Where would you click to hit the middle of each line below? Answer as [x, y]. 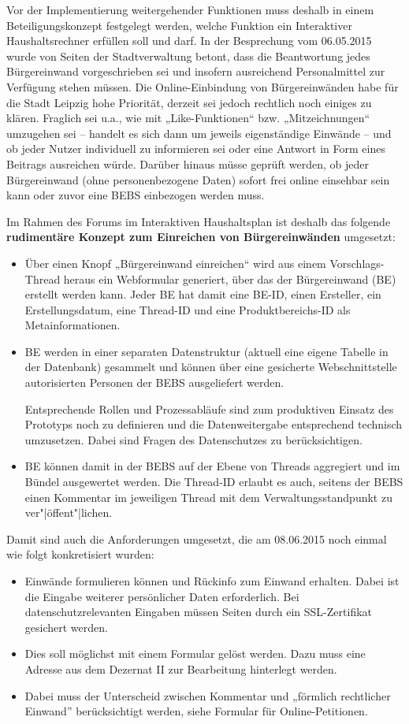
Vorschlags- [357, 263]
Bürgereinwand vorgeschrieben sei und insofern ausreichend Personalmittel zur [196, 71]
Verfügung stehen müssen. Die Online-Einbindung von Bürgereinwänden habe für [203, 86]
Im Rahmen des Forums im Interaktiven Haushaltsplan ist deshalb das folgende [199, 221]
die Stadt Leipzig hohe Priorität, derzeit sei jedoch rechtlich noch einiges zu [189, 102]
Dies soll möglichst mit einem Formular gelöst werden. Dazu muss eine [195, 653]
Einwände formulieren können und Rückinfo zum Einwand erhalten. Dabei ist [212, 581]
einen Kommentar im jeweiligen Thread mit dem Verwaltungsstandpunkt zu [208, 497]
